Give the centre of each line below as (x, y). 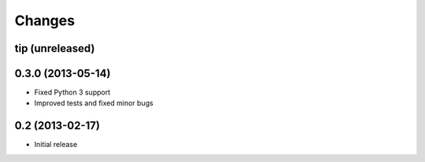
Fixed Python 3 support (72, 92)
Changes (44, 20)
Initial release (56, 145)
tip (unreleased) (55, 48)
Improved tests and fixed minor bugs (94, 103)
